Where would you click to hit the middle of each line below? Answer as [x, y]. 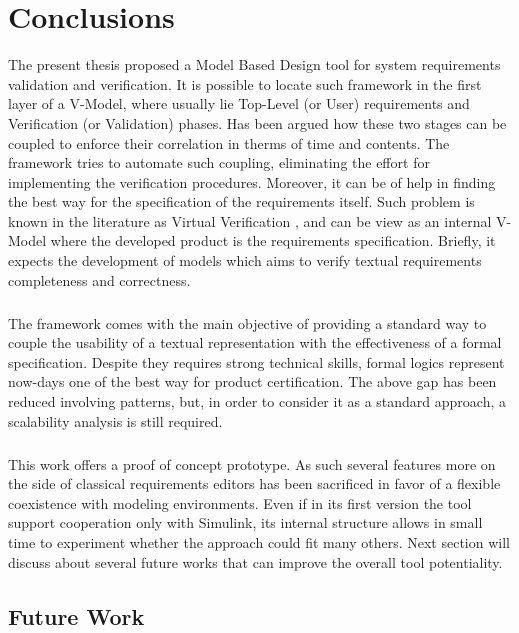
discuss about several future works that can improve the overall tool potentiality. [255, 561]
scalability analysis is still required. [115, 420]
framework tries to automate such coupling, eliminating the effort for [219, 162]
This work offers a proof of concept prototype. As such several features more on [252, 463]
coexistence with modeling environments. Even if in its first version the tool [240, 502]
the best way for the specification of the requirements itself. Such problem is [241, 201]
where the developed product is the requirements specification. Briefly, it [273, 240]
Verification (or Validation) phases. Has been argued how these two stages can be [257, 122]
